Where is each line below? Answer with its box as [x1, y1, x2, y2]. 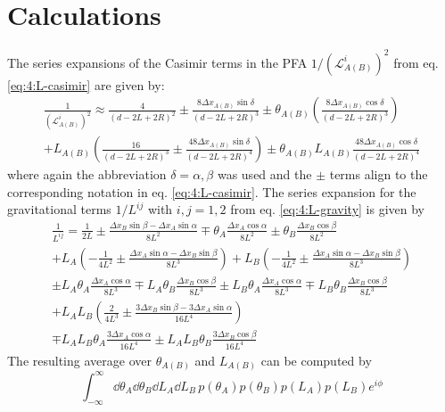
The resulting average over [7, 350, 152, 369]
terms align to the [329, 165, 428, 184]
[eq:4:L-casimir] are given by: [7, 75, 165, 94]
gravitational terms [7, 200, 111, 218]
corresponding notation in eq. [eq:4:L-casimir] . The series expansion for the [7, 182, 416, 201]
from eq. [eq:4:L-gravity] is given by [230, 200, 424, 218]
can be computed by [260, 350, 372, 369]
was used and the [217, 165, 312, 184]
